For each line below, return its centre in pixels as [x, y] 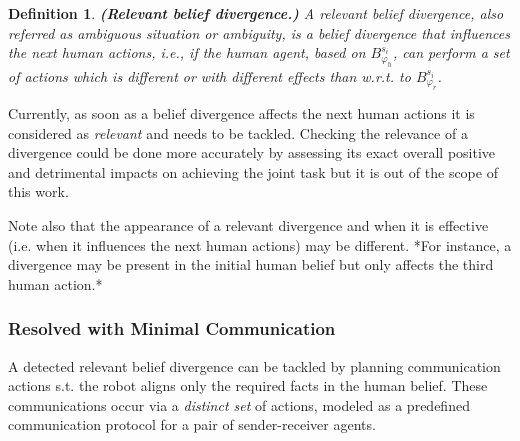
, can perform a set [451, 52]
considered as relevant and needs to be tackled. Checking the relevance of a [238, 132]
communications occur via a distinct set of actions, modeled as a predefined [239, 404]
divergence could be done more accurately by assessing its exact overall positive [252, 152]
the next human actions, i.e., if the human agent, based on [187, 52]
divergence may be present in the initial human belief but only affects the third [251, 264]
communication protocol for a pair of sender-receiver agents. [192, 424]
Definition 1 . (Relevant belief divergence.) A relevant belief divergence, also [256, 13]
